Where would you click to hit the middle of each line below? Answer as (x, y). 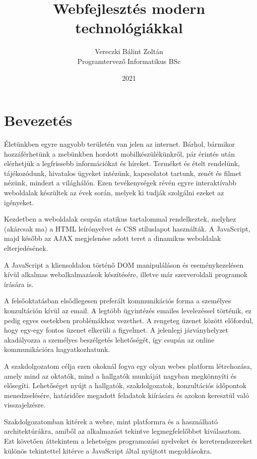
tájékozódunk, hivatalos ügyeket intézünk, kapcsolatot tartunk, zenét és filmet (123, 173)
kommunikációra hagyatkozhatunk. (57, 349)
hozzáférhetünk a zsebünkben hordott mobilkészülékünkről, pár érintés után (120, 153)
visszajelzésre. (25, 405)
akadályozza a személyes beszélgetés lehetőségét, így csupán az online (109, 339)
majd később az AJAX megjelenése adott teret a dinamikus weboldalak (113, 238)
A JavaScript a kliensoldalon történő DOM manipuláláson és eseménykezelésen (124, 264)
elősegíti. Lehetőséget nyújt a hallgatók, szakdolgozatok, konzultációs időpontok (125, 385)
